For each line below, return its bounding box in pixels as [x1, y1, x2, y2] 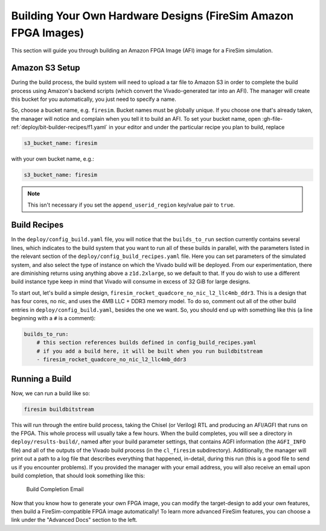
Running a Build [11, 373, 72, 384]
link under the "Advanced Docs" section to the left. [11, 517, 138, 524]
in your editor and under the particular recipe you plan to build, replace [109, 124, 285, 131]
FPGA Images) [11, 26, 85, 39]
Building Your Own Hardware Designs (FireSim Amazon [11, 9, 294, 22]
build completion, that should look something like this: [11, 472, 145, 479]
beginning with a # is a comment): [11, 314, 96, 321]
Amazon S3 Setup [11, 63, 81, 73]
